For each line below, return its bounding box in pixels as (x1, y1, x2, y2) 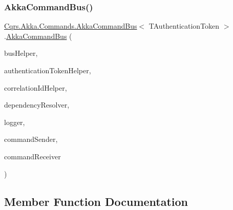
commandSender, (4, 134, 58, 144)
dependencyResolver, (4, 99, 70, 110)
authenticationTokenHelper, (4, 65, 91, 75)
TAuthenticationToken (149, 20, 220, 31)
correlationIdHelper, (4, 82, 67, 93)
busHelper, (4, 48, 38, 58)
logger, (4, 116, 25, 127)
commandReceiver (4, 151, 61, 161)
